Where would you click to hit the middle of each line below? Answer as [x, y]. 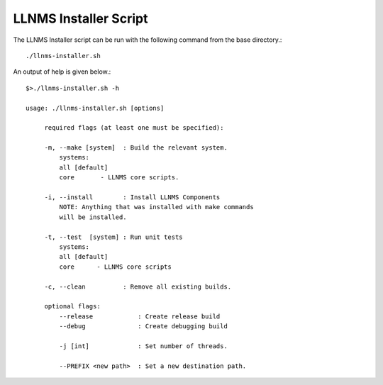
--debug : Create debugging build [144, 327]
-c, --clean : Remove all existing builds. [138, 286]
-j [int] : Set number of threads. [144, 346]
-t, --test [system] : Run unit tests [114, 237]
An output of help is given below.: [62, 72]
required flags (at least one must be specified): [134, 128]
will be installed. [93, 217]
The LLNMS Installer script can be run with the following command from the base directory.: [148, 40]
